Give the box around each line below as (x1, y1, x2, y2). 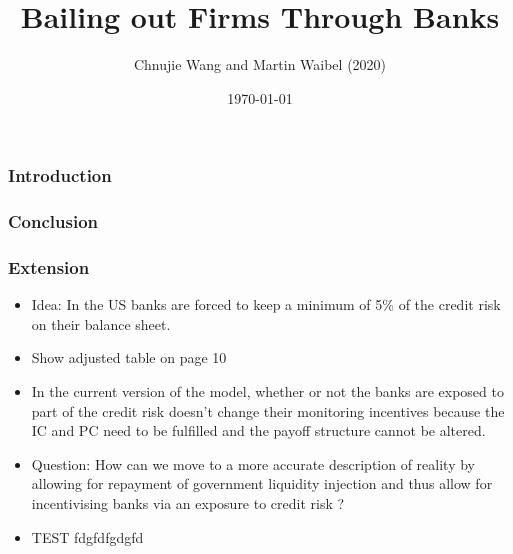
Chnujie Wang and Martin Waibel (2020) (133, 54, 387, 75)
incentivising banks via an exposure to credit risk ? (31, 493, 345, 514)
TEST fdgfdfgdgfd (31, 526, 144, 547)
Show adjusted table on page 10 (31, 347, 227, 368)
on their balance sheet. (31, 313, 171, 334)
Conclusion (8, 209, 98, 234)
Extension (8, 255, 90, 279)
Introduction (8, 163, 112, 188)
